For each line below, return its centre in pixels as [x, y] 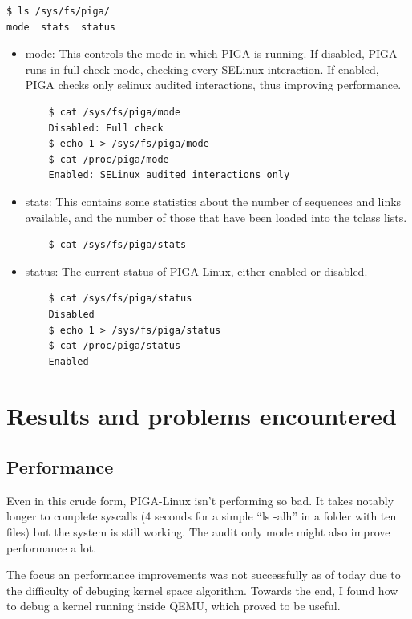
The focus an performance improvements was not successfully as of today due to [204, 574]
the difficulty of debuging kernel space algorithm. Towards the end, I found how [202, 590]
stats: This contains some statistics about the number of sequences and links [213, 201]
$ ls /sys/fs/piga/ [58, 11]
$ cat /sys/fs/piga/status [120, 299]
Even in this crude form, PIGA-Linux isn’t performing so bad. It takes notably [200, 500]
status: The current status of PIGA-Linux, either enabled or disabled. [196, 271]
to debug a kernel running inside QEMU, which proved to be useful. [174, 606]
